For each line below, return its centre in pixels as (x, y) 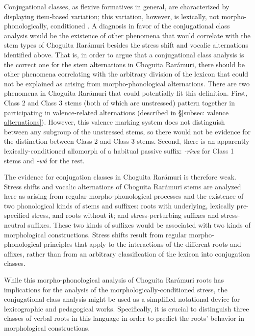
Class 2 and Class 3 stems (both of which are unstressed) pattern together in (119, 102)
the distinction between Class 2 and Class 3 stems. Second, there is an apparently (127, 141)
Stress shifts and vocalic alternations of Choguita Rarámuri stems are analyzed (123, 186)
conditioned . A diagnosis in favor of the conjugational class (140, 26)
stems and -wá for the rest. (44, 160)
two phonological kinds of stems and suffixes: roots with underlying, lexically (119, 205)
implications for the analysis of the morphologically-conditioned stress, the (116, 289)
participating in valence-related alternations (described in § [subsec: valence (116, 112)
